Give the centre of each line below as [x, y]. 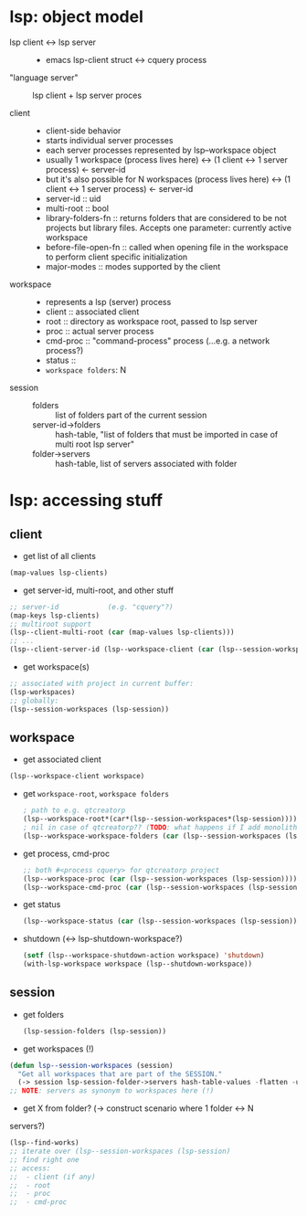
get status [42, 904]
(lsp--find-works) [44, 1143]
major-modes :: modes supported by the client [133, 266]
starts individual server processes [109, 140]
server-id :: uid [73, 198]
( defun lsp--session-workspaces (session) [91, 1065]
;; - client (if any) [53, 1177]
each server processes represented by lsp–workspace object [161, 150]
